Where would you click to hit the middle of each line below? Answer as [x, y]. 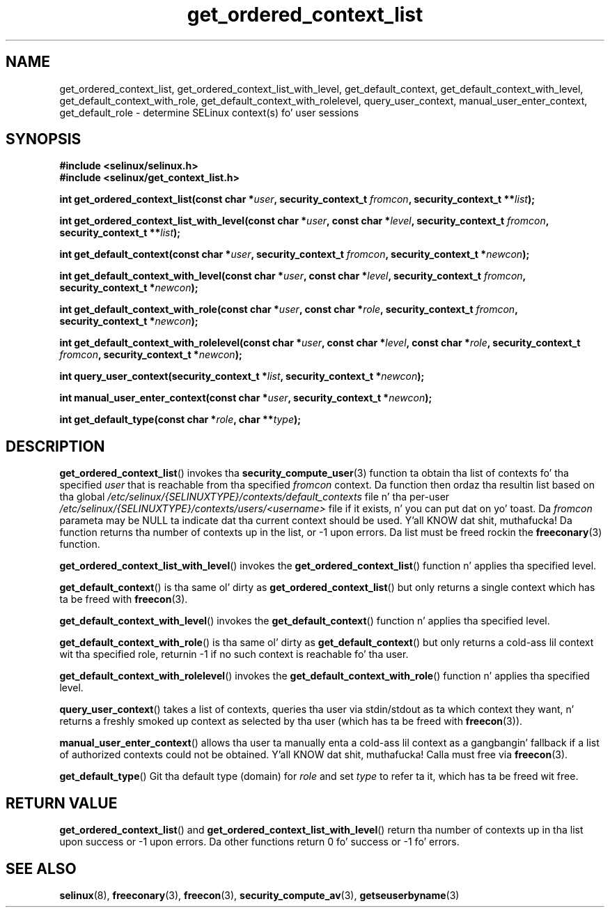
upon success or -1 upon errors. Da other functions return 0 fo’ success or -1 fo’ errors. [259, 842]
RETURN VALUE [62, 803]
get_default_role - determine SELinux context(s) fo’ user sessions [209, 112]
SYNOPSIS [44, 139]
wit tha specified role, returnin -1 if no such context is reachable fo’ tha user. [234, 654]
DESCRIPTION [55, 446]
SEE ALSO [41, 868]
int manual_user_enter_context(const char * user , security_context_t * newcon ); [246, 398]
